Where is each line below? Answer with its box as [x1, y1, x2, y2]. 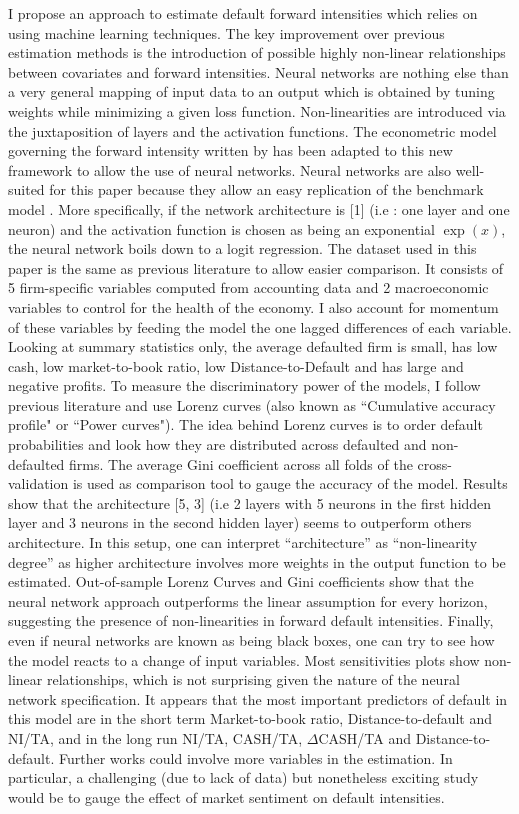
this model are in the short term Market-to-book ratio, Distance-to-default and [8, 708, 493, 729]
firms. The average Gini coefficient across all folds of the [69, 453, 413, 474]
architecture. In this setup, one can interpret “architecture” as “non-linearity [8, 532, 478, 553]
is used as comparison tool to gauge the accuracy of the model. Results [72, 473, 508, 494]
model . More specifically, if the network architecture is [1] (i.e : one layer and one [8, 198, 510, 219]
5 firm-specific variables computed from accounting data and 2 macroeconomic [8, 277, 489, 298]
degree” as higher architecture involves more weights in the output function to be [8, 551, 506, 572]
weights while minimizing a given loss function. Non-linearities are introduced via [8, 100, 506, 121]
